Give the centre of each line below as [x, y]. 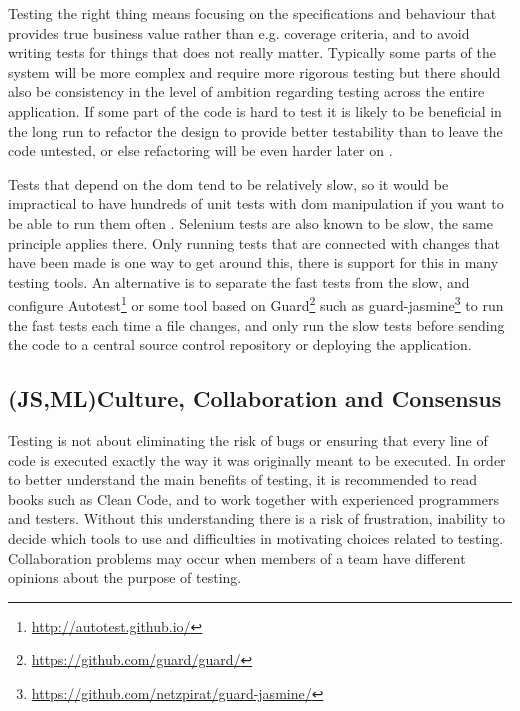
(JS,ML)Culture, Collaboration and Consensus [255, 398]
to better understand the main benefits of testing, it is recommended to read [243, 479]
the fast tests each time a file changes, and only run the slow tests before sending [256, 324]
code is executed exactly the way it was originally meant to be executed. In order [257, 459]
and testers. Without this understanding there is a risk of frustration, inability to [257, 518]
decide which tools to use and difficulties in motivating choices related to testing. [256, 537]
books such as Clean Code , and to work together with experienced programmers [253, 498]
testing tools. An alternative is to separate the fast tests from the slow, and [239, 281]
